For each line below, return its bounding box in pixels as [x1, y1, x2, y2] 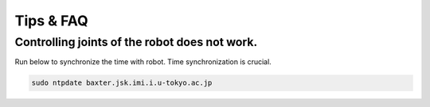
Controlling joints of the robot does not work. [14, 35, 258, 49]
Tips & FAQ [14, 12, 89, 29]
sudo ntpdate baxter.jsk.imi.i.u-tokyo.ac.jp [31, 78, 213, 87]
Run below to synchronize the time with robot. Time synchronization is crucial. [14, 57, 272, 67]
